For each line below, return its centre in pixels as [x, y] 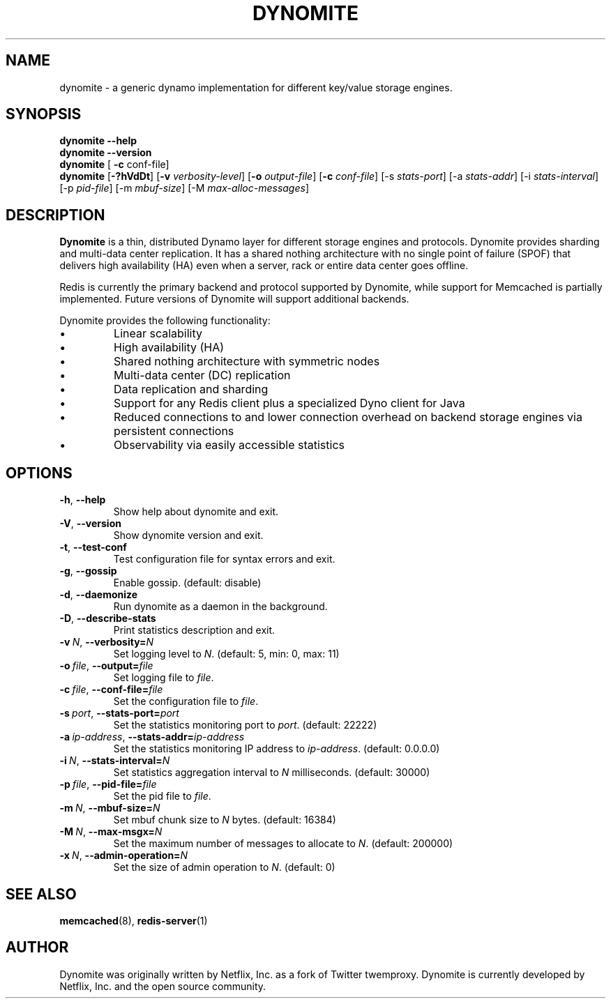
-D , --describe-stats [108, 618]
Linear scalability [158, 334]
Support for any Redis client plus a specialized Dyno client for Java [289, 403]
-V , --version [90, 524]
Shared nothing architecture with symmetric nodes [247, 362]
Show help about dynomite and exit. [196, 512]
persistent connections [174, 431]
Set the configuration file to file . [186, 701]
